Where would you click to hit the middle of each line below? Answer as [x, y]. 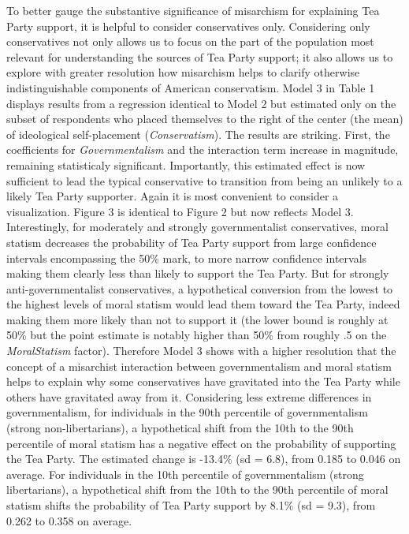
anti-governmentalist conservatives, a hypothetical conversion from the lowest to [200, 288]
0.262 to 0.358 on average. [69, 520]
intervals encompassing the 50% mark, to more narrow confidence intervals [187, 258]
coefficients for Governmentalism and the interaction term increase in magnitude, [203, 149]
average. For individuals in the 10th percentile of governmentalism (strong [185, 474]
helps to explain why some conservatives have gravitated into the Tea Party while [203, 381]
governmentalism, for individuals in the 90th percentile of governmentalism [187, 412]
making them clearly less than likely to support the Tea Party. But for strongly [198, 273]
